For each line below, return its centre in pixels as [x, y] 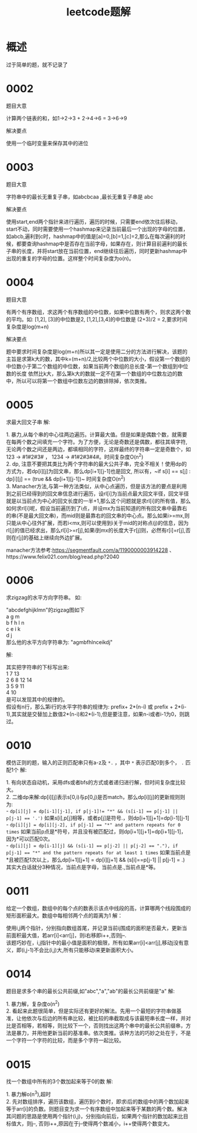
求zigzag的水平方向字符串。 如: [44, 597]
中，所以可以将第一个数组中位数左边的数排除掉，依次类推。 [78, 381]
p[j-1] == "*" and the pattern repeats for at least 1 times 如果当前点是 [98, 852]
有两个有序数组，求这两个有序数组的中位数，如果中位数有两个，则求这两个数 [98, 312]
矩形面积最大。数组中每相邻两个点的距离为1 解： [64, 915]
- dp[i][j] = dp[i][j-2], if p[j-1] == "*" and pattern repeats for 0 [93, 824]
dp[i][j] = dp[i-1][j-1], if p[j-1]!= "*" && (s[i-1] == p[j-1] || [94, 811]
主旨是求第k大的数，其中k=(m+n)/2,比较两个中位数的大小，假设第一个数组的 [98, 359]
